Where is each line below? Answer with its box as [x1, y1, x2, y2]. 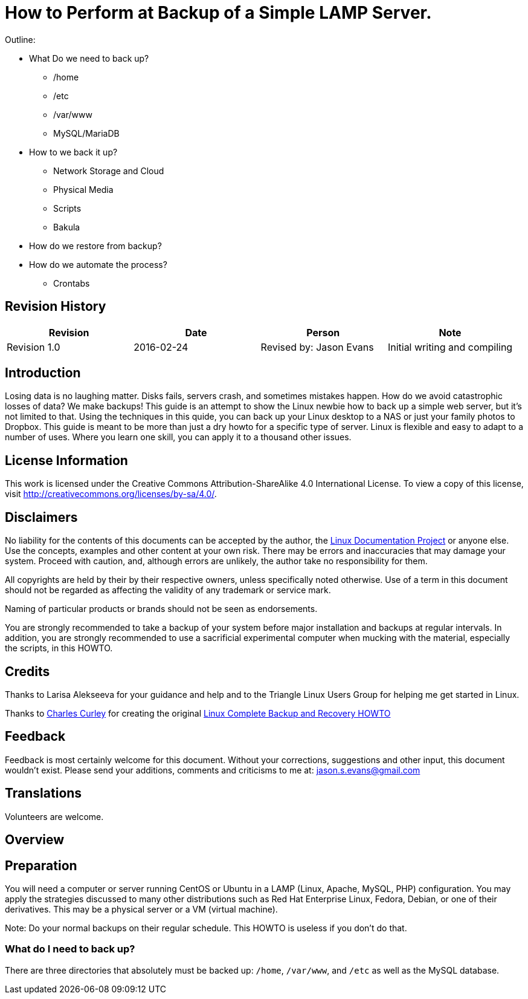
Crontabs [53, 278, 90, 288]
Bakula [53, 221, 80, 232]
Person [306, 326, 340, 339]
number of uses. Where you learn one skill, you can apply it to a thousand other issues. [5, 432, 352, 443]
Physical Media [53, 184, 114, 195]
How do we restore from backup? [29, 240, 162, 251]
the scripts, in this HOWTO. [5, 643, 113, 654]
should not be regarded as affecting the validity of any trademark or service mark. [5, 585, 331, 596]
